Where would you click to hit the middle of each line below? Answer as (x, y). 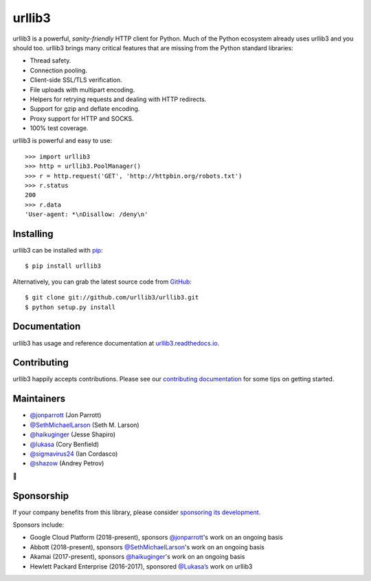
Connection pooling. (58, 70)
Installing (33, 234)
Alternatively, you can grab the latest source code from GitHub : (102, 282)
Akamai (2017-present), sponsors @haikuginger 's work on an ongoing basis (137, 557)
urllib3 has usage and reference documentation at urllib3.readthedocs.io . (116, 343)
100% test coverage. (59, 128)
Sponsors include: (38, 525)
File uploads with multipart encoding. (82, 89)
